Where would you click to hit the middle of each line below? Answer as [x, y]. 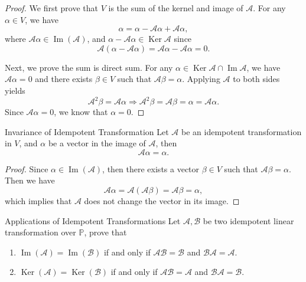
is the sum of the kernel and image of [176, 8]
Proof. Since [27, 168]
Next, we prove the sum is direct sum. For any [89, 67]
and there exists [64, 79]
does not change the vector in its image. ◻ [162, 201]
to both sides [256, 79]
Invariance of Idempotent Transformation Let [87, 131]
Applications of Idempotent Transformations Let [93, 220]
